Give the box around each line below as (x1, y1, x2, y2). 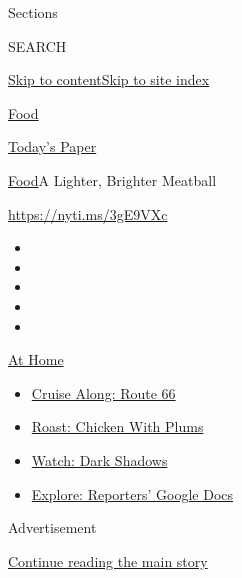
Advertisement (8, 517, 97, 538)
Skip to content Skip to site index (8, 69, 210, 90)
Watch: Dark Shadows (31, 449, 168, 470)
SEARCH (8, 35, 67, 56)
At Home (8, 349, 64, 370)
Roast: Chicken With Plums (31, 416, 204, 437)
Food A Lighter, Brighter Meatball (8, 169, 217, 190)
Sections (8, 2, 58, 22)
